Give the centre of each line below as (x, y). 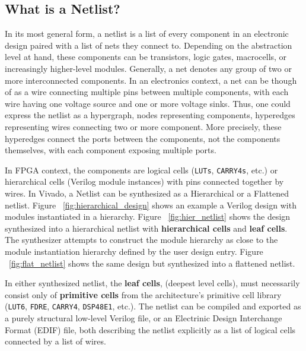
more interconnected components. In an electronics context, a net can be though (151, 80)
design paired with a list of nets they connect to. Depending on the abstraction (149, 45)
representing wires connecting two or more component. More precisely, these (143, 126)
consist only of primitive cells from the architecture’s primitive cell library (143, 294)
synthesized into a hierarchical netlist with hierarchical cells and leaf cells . (146, 228)
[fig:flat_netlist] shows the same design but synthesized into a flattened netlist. (152, 263)
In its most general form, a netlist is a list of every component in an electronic (147, 34)
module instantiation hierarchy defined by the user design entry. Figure (134, 251)
